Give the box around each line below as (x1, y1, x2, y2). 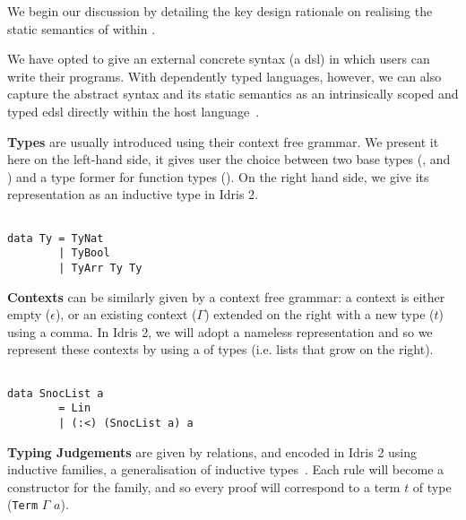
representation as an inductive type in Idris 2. (7, 185, 258, 204)
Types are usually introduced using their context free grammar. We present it (7, 132, 439, 151)
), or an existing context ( (55, 305, 197, 324)
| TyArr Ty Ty (58, 261, 142, 274)
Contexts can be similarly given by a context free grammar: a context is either (7, 287, 445, 306)
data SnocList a (7, 386, 104, 400)
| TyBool (58, 247, 110, 260)
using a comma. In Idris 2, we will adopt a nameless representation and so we (7, 322, 433, 341)
